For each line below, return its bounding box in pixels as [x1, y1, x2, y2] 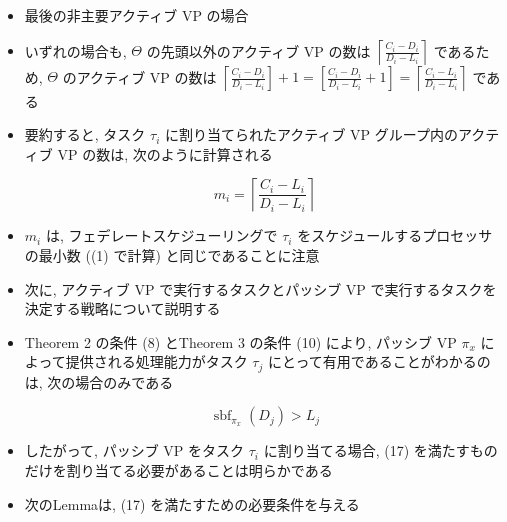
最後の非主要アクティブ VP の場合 [24, 5, 249, 25]
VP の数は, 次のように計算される [57, 143, 273, 164]
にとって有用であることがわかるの [267, 351, 491, 372]
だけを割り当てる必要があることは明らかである [24, 459, 333, 480]
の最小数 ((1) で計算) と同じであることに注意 [24, 244, 320, 265]
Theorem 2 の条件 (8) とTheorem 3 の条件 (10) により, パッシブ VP [24, 331, 457, 352]
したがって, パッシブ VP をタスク [24, 440, 245, 461]
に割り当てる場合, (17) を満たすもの [263, 440, 498, 461]
